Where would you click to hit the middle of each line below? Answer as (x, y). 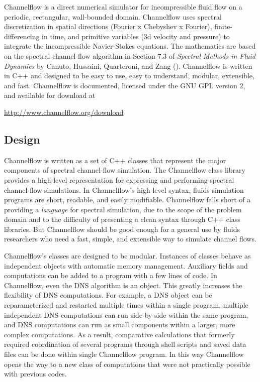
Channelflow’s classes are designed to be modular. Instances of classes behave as (127, 256)
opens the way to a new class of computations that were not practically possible (127, 364)
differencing (22, 36)
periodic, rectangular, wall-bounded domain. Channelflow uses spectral (113, 16)
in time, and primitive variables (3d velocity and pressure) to (136, 36)
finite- (224, 26)
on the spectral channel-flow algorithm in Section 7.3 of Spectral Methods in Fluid (130, 55)
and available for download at (50, 95)
